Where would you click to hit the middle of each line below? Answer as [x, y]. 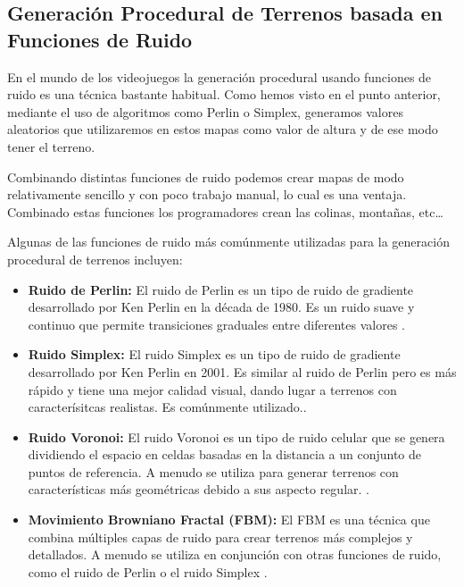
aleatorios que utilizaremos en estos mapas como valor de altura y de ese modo [223, 129]
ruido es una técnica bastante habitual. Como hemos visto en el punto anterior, [224, 94]
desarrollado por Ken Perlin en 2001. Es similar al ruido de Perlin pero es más [242, 371]
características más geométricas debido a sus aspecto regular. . [199, 489]
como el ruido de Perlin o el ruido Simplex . [148, 571]
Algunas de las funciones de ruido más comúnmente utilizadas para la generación [228, 242]
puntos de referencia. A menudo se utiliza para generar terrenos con [213, 471]
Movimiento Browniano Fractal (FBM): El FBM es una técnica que [229, 520]
